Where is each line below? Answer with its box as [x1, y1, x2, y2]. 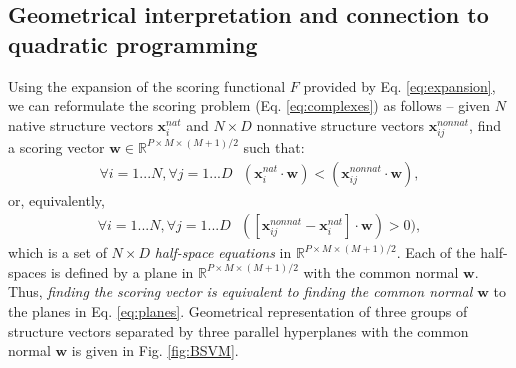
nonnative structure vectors [256, 114, 424, 135]
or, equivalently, [8, 189, 105, 210]
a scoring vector [8, 136, 105, 157]
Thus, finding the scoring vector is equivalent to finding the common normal [8, 281, 473, 302]
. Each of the [396, 242, 476, 263]
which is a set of [8, 242, 107, 263]
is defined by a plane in [50, 261, 194, 282]
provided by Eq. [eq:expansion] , [303, 75, 496, 96]
